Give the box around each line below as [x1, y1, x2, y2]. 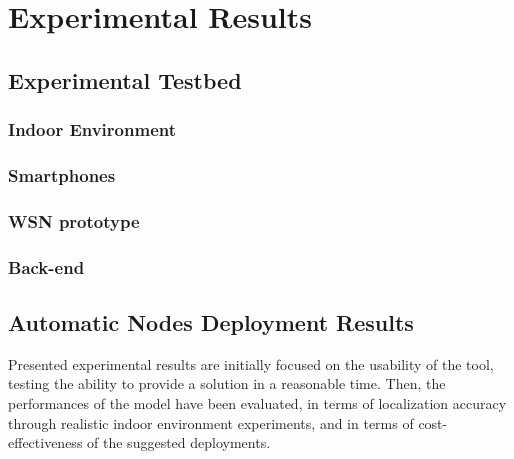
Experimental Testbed [8, 64, 242, 95]
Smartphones [8, 162, 116, 187]
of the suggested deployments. [87, 432, 271, 453]
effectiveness [8, 432, 83, 453]
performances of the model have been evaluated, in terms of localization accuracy [8, 392, 507, 413]
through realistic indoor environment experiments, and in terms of [8, 412, 414, 433]
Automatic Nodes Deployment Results [8, 306, 414, 337]
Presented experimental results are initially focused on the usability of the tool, [8, 353, 494, 374]
